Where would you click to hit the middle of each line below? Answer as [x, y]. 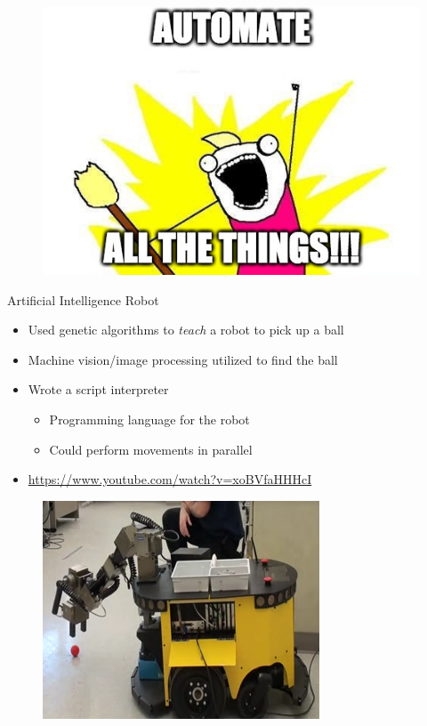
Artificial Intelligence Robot [83, 299]
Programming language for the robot [149, 419]
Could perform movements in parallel [151, 449]
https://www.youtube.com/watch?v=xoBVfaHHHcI [170, 479]
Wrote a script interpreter [98, 389]
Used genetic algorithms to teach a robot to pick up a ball [186, 330]
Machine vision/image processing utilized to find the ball [183, 359]
